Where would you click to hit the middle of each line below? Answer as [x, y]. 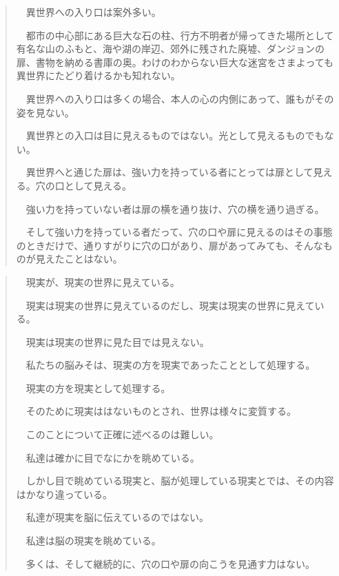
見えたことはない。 [79, 259]
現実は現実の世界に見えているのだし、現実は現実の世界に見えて [170, 305]
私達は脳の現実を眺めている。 [93, 541]
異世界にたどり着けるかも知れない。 [98, 75]
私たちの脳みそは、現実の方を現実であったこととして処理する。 [171, 365]
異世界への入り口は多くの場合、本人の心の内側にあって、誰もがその [180, 98]
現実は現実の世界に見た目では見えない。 [117, 341]
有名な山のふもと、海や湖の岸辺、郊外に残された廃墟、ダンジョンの [170, 49]
